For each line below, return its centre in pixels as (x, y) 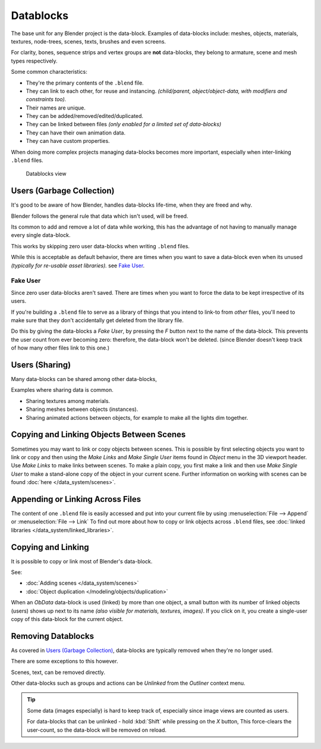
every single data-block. (41, 235)
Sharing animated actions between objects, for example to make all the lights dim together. (137, 417)
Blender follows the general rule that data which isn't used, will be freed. (100, 216)
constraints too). (46, 99)
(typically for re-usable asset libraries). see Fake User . (78, 266)
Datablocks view (46, 174)
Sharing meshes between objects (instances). (82, 409)
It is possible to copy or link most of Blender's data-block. (82, 561)
